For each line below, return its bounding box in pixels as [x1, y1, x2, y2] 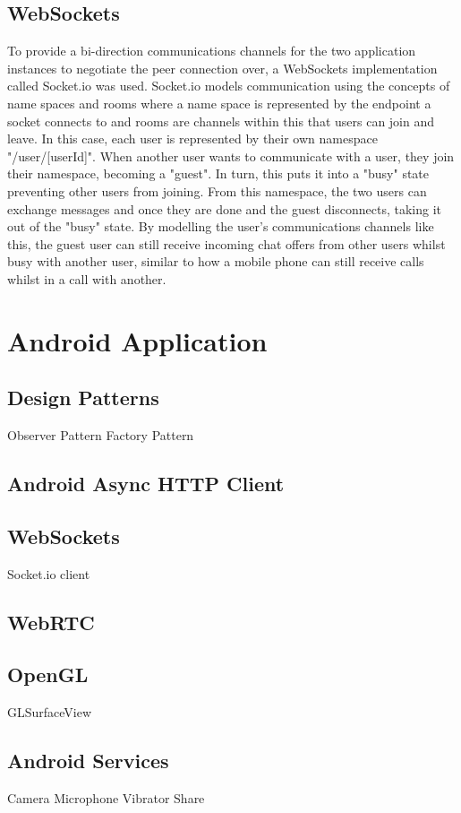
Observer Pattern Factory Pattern [7, 426, 194, 445]
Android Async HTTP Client [7, 470, 285, 497]
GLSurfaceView [7, 703, 92, 722]
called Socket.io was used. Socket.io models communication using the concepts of [7, 76, 450, 95]
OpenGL [7, 661, 89, 688]
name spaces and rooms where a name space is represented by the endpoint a [7, 93, 431, 112]
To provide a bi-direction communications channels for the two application [7, 41, 416, 60]
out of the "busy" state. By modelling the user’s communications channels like [7, 217, 434, 236]
